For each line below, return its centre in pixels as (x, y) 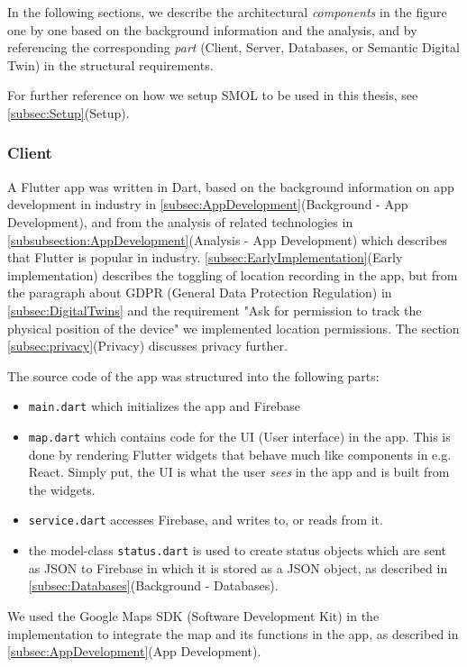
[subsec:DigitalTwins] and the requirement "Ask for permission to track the (215, 310)
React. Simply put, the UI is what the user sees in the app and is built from (239, 472)
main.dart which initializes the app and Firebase (165, 406)
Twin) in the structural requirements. (110, 64)
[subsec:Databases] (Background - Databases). (153, 585)
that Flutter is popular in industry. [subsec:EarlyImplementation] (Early (205, 257)
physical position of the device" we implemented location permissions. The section (233, 328)
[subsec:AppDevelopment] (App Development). (134, 651)
